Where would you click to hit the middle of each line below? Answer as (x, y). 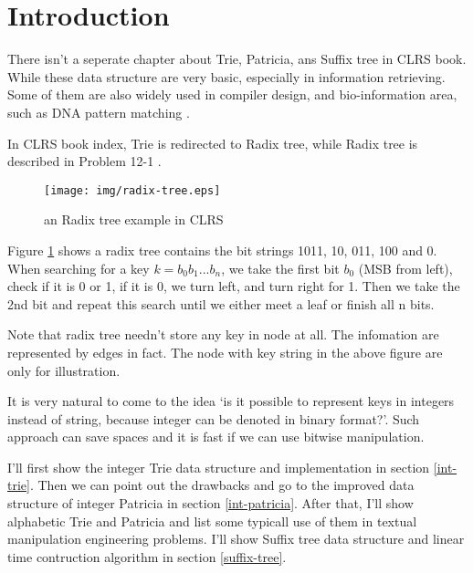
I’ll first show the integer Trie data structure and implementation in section (219, 467)
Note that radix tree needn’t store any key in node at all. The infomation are (223, 334)
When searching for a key (79, 268)
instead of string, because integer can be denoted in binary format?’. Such (214, 418)
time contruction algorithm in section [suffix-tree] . (147, 556)
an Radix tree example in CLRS (134, 219)
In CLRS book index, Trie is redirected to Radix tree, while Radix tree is (213, 143)
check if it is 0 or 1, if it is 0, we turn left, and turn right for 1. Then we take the (234, 286)
